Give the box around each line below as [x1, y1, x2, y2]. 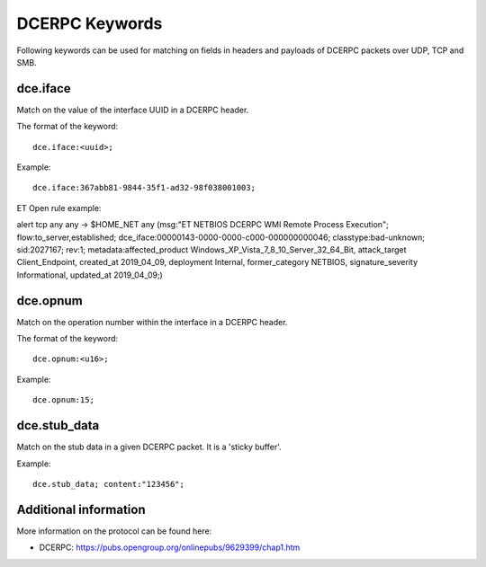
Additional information [16, 501, 146, 517]
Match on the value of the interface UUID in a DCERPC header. [16, 104, 249, 115]
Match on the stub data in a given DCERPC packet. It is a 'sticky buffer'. [16, 441, 283, 453]
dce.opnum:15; [32, 395, 94, 405]
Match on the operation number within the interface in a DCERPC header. [16, 316, 288, 327]
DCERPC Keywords [16, 13, 163, 33]
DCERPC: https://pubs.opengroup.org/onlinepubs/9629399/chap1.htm [39, 542, 301, 553]
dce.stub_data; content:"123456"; [32, 479, 184, 489]
